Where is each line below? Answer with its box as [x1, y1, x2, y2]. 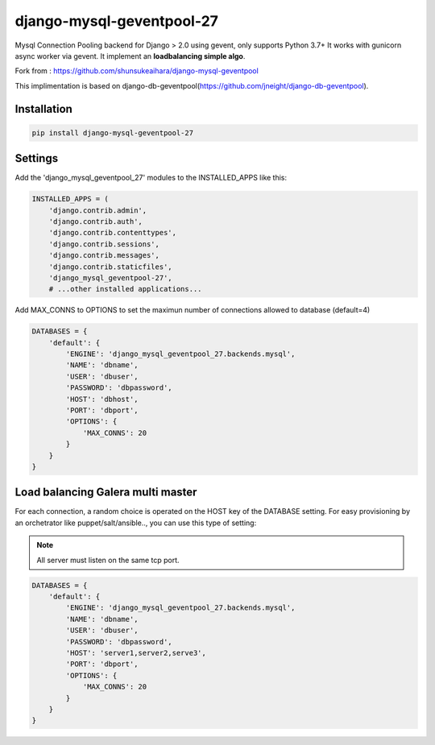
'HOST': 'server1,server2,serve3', [65, 648, 207, 657]
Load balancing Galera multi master [14, 486, 197, 499]
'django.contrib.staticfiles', [48, 262, 172, 271]
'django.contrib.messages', [48, 250, 160, 260]
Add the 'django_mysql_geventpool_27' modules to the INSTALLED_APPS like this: [14, 173, 288, 183]
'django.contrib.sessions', [48, 239, 160, 249]
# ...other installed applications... [48, 284, 202, 294]
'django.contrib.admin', [48, 205, 147, 215]
